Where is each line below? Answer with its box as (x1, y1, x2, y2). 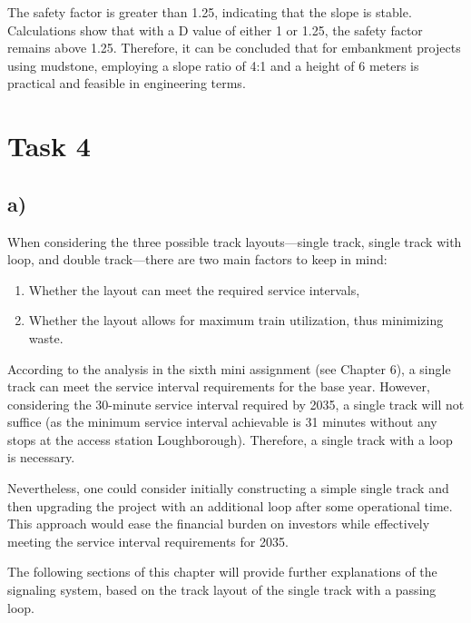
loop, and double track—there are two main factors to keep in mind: (7, 250, 388, 269)
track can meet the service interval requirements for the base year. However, (7, 377, 430, 396)
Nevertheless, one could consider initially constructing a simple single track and (7, 479, 449, 498)
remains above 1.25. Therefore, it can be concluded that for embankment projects (7, 38, 461, 57)
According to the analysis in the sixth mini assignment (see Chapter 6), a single (7, 359, 451, 378)
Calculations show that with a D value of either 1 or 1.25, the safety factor (7, 20, 423, 39)
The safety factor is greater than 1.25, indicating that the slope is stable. (7, 3, 412, 21)
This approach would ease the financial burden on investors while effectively (7, 514, 430, 533)
